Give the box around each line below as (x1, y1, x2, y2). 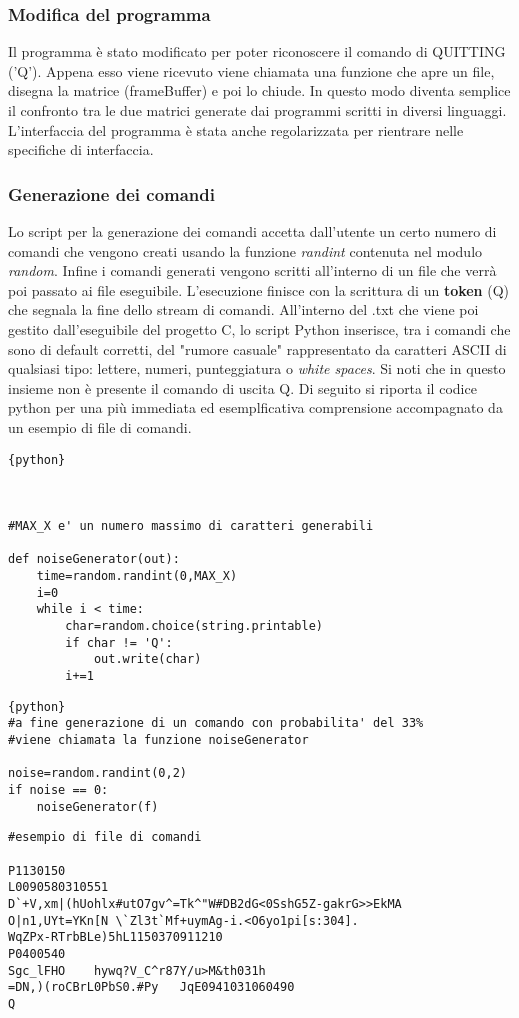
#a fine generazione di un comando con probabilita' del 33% (8, 716, 424, 731)
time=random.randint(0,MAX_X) (36, 569, 238, 584)
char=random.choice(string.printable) (65, 619, 323, 634)
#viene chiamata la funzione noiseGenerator (8, 733, 309, 748)
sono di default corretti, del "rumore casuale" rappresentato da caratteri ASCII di (8, 338, 507, 359)
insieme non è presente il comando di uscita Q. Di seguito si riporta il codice (8, 377, 477, 398)
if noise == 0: (8, 783, 109, 797)
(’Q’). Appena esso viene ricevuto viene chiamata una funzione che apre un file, (8, 60, 495, 81)
